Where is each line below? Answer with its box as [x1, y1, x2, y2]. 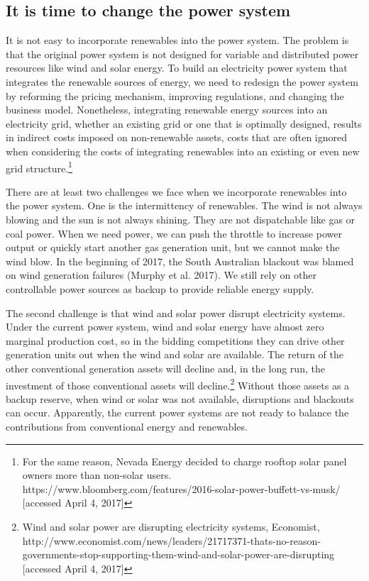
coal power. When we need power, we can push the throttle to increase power [6, 226, 342, 240]
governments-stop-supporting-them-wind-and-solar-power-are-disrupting [22, 547, 335, 562]
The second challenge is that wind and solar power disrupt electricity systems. [6, 305, 346, 320]
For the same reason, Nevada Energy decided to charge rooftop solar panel [22, 453, 347, 468]
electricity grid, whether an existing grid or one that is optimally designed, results [6, 116, 362, 131]
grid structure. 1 [6, 158, 72, 175]
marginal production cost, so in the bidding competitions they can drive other [6, 333, 345, 348]
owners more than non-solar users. [22, 467, 172, 482]
